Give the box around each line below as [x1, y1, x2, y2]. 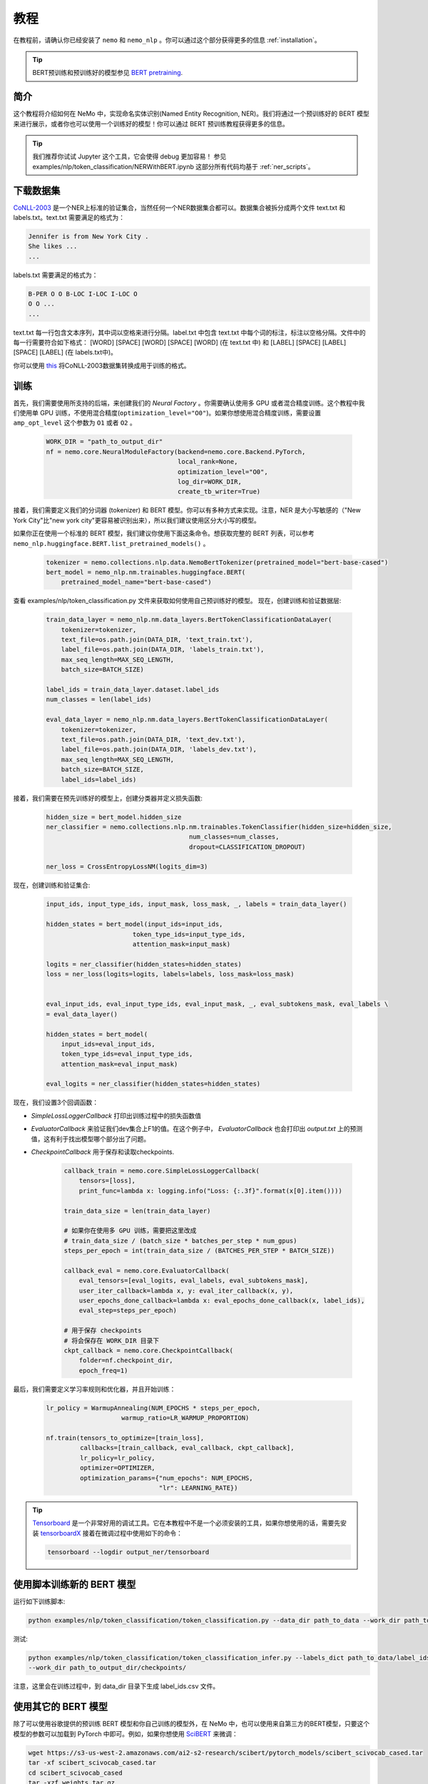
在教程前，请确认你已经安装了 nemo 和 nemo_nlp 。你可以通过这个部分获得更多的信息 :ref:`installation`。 [13, 36, 321, 44]
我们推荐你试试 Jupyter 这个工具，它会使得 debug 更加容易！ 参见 [32, 152, 227, 161]
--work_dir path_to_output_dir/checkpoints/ [28, 1663, 187, 1672]
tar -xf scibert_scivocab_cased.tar [28, 1759, 157, 1767]
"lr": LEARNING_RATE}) [158, 1484, 238, 1491]
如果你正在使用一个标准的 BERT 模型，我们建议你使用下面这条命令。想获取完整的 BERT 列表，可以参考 [13, 529, 315, 538]
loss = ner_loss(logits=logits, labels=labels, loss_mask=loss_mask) [46, 970, 295, 978]
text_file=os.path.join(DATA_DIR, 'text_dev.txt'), [61, 735, 246, 744]
